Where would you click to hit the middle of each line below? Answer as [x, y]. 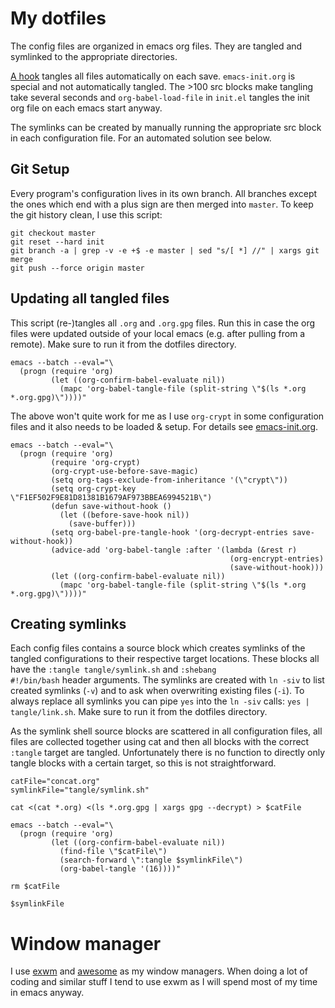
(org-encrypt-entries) [277, 558]
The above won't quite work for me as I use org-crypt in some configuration [167, 416]
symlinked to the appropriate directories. [94, 56]
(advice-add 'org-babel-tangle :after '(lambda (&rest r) [174, 550]
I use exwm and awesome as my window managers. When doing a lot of [159, 971]
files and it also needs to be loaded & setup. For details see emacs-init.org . [164, 426]
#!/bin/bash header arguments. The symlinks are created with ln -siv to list [167, 680]
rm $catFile [35, 887]
